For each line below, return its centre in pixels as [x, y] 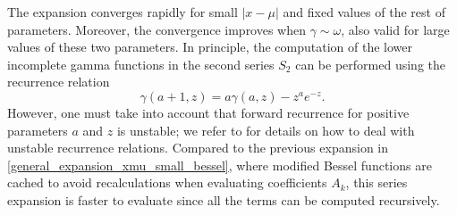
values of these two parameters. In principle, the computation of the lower [210, 47]
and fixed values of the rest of [364, 12]
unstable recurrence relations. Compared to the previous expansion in [198, 148]
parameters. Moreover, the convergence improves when [157, 29]
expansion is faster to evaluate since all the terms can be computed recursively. [224, 199]
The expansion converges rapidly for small [123, 12]
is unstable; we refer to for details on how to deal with [266, 130]
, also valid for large [395, 29]
